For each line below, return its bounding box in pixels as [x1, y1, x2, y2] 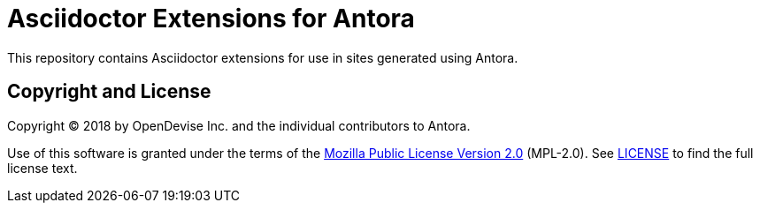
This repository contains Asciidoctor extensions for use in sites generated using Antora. [7, 49, 518, 65]
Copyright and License [7, 80, 211, 103]
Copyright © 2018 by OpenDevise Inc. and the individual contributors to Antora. [7, 117, 471, 133]
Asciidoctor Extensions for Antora [7, 4, 415, 34]
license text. [7, 160, 78, 176]
